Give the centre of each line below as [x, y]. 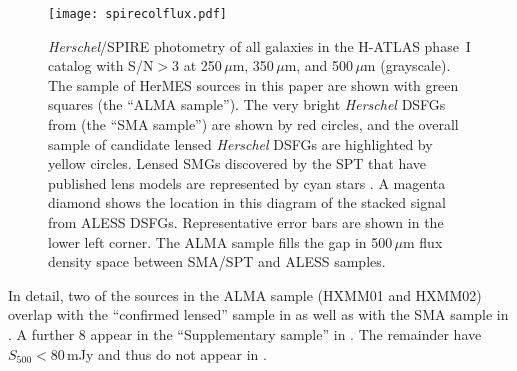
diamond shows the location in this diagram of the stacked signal [247, 202]
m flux [423, 241]
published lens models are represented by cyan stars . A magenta [247, 182]
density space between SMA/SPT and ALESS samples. [217, 261]
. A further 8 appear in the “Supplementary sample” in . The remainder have [245, 333]
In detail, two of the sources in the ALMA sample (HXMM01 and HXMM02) [245, 294]
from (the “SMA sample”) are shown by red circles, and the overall [253, 124]
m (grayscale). [407, 65]
